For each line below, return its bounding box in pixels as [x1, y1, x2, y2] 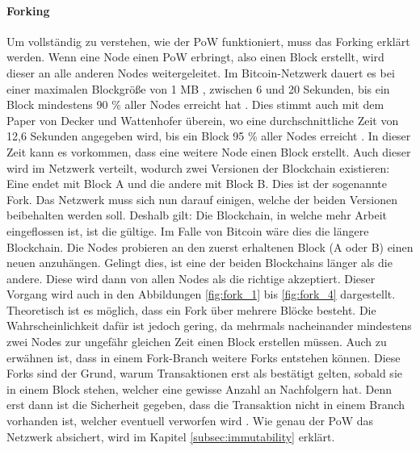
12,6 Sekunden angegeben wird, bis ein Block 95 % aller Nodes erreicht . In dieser [6, 127, 411, 144]
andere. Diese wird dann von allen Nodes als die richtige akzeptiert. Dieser [6, 269, 376, 286]
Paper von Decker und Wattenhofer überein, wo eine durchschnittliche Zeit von [6, 111, 399, 128]
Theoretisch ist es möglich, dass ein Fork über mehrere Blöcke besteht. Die [6, 301, 376, 318]
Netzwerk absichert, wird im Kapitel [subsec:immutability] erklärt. [6, 428, 335, 445]
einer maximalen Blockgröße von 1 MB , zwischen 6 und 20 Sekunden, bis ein [6, 80, 390, 97]
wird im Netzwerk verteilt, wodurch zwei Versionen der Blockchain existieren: [6, 159, 390, 176]
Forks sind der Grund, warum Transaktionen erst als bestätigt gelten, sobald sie [6, 365, 402, 382]
